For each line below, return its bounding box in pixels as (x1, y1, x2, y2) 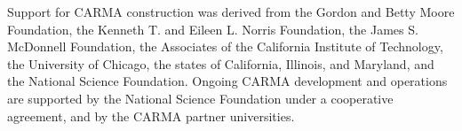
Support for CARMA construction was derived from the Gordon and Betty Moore (7, 3, 455, 20)
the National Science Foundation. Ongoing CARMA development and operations (7, 72, 448, 90)
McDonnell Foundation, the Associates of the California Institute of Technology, (7, 37, 443, 56)
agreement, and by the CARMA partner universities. (7, 106, 295, 125)
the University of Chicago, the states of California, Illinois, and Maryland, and (7, 54, 434, 73)
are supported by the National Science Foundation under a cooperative (7, 89, 394, 107)
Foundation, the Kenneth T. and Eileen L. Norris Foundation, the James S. (7, 19, 418, 38)
